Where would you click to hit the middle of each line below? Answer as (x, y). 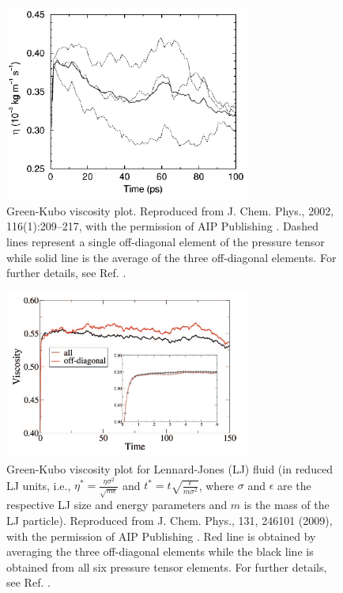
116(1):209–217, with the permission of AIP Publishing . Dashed (162, 226)
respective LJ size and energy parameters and (117, 505)
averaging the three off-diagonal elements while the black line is (160, 551)
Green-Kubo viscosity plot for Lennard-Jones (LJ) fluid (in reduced (170, 469)
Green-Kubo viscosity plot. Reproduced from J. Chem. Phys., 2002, (170, 210)
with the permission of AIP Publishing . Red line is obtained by (161, 536)
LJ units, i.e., (39, 485)
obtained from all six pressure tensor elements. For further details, (167, 566)
